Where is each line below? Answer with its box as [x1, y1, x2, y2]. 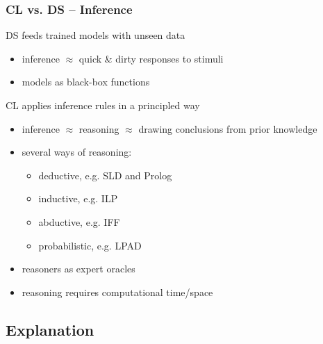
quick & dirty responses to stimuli [78, 51, 224, 65]
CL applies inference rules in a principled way [6, 98, 200, 112]
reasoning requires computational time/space [22, 284, 213, 299]
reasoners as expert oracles [22, 261, 135, 276]
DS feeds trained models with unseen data [6, 28, 185, 42]
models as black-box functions [22, 74, 150, 89]
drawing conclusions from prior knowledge [138, 121, 317, 136]
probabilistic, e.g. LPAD [38, 238, 142, 252]
